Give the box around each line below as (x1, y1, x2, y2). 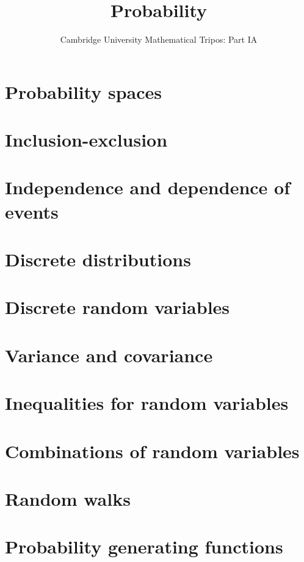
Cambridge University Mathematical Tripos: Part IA (60, 33, 258, 46)
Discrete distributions (5, 247, 191, 272)
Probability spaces (5, 79, 162, 104)
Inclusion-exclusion (5, 127, 168, 152)
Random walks (5, 486, 131, 511)
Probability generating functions (5, 534, 283, 559)
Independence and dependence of (5, 175, 291, 200)
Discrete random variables (5, 294, 230, 319)
